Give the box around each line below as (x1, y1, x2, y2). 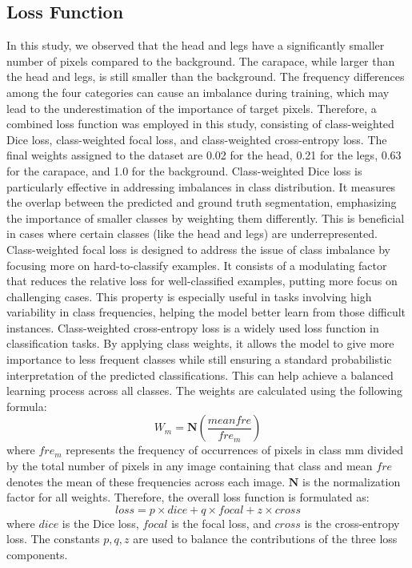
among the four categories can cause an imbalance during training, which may (6, 83, 390, 100)
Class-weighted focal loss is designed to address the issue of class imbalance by (6, 240, 390, 257)
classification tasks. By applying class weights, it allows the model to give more (6, 335, 394, 352)
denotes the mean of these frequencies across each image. (6, 473, 286, 489)
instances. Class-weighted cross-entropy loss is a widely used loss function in (6, 319, 379, 336)
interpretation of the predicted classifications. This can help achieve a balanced (6, 366, 394, 383)
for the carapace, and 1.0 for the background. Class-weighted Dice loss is (6, 162, 362, 179)
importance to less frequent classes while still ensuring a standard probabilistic (6, 351, 392, 368)
